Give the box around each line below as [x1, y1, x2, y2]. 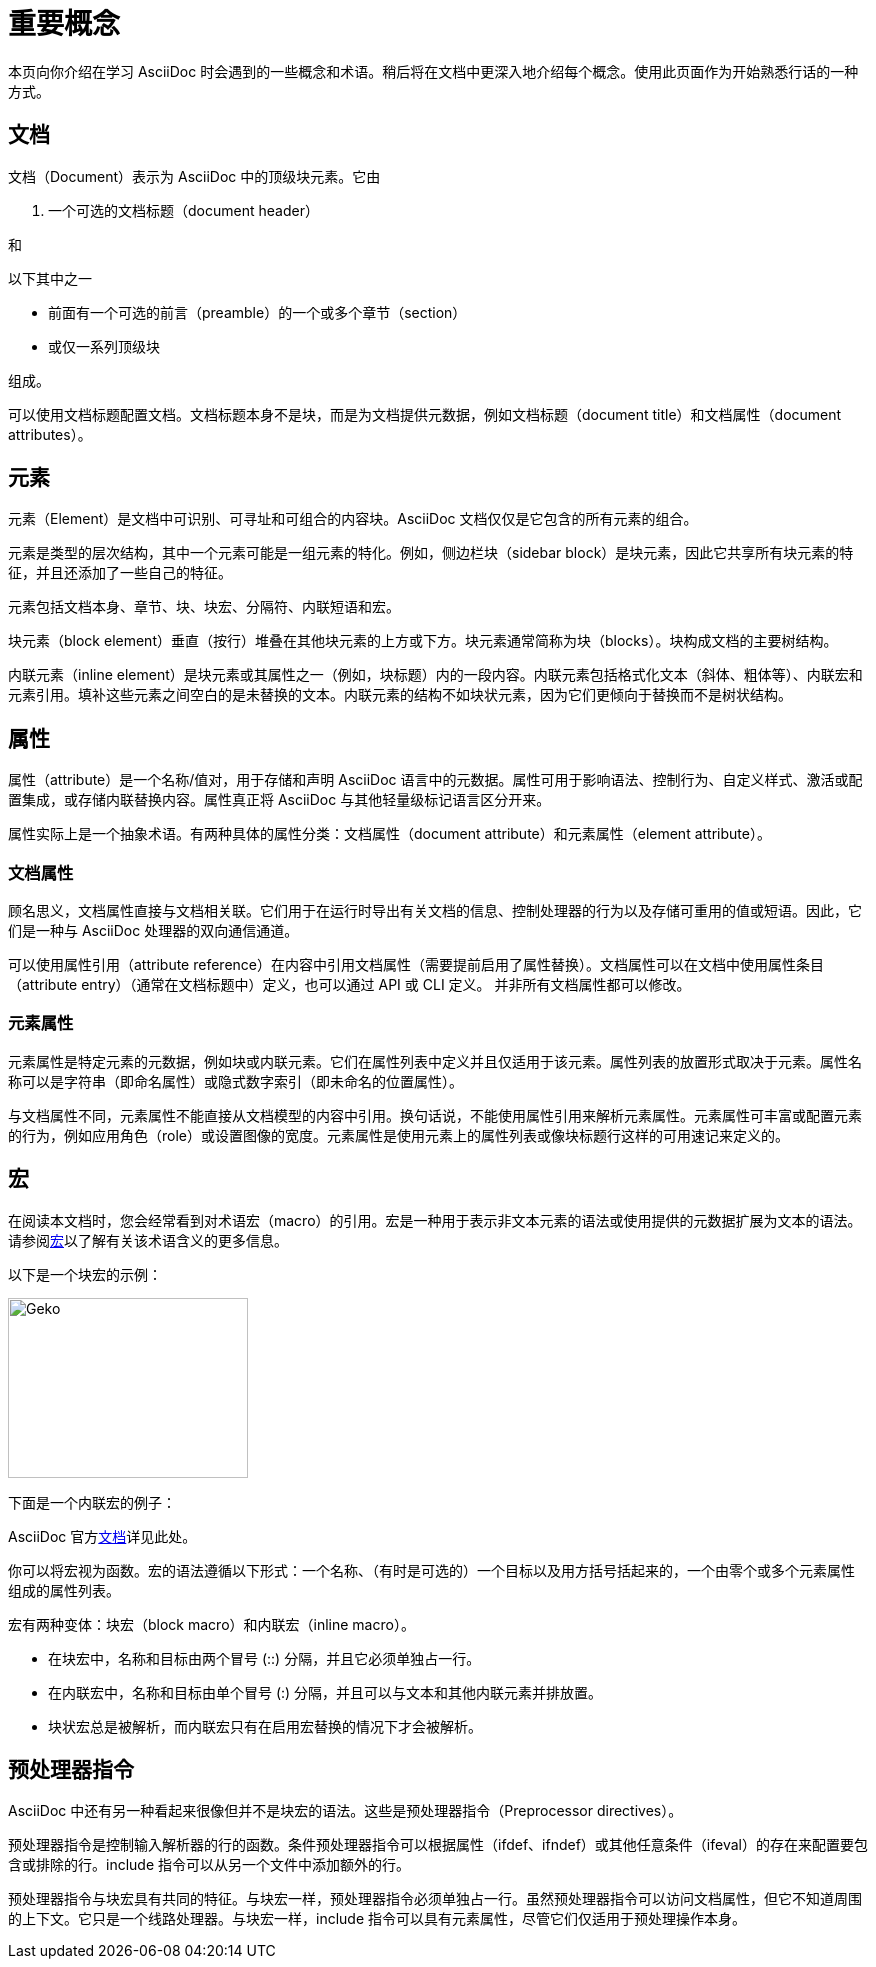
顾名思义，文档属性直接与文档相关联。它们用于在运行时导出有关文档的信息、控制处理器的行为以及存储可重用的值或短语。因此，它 [8, 902, 862, 920]
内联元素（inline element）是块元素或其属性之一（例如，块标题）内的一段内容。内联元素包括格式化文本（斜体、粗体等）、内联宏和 [8, 666, 863, 684]
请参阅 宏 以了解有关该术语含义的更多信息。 [8, 1231, 288, 1249]
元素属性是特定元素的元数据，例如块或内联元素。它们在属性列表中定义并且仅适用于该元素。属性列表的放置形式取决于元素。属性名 [8, 1052, 862, 1070]
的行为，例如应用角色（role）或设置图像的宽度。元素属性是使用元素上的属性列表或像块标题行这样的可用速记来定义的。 [8, 1126, 789, 1144]
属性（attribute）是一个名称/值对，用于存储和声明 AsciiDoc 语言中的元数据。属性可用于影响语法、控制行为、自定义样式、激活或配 [8, 771, 863, 789]
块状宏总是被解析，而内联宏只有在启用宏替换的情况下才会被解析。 [48, 1717, 482, 1735]
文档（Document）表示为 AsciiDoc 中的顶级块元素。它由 [8, 167, 381, 185]
